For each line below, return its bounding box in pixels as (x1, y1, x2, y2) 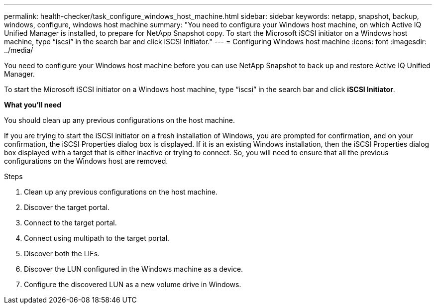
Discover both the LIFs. (24, 249, 100, 258)
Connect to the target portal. (24, 218, 117, 227)
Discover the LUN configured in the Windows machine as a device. (24, 265, 243, 273)
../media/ (4, 46, 33, 54)
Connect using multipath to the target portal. (24, 234, 170, 242)
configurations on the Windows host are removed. (4, 157, 168, 165)
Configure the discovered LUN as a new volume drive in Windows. (24, 280, 241, 289)
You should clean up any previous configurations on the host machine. (4, 116, 235, 124)
